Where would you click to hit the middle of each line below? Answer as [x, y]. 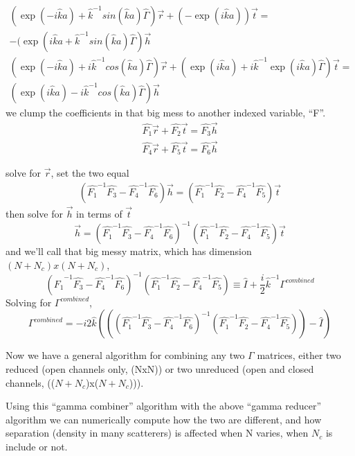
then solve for [34, 213]
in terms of [99, 213]
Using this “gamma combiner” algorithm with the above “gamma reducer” [164, 406]
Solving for [29, 302]
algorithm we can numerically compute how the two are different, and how [164, 419]
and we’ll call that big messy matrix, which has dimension [129, 251]
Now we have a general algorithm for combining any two [125, 355]
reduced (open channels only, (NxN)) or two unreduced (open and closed [160, 368]
